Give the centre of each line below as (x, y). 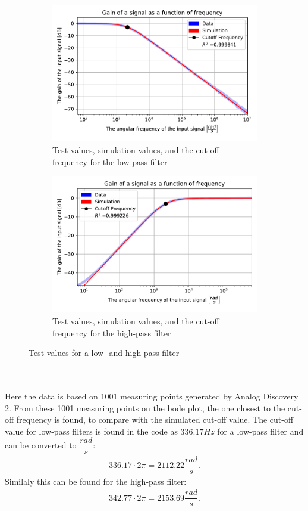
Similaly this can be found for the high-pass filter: (96, 481)
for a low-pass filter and (260, 431)
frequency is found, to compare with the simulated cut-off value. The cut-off (155, 419)
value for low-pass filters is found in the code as (91, 431)
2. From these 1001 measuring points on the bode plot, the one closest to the (145, 408)
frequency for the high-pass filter (112, 332)
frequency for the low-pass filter (110, 161)
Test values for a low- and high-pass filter (104, 353)
